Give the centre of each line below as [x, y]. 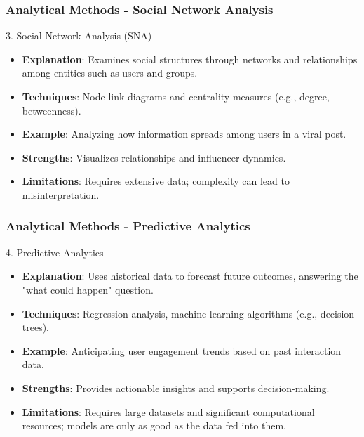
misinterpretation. [61, 194]
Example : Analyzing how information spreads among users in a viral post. [184, 134]
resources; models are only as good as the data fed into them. [154, 425]
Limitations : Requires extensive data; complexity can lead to [156, 181]
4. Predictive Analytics [55, 252]
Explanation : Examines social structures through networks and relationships [190, 59]
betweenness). [52, 110]
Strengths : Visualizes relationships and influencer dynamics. [154, 157]
